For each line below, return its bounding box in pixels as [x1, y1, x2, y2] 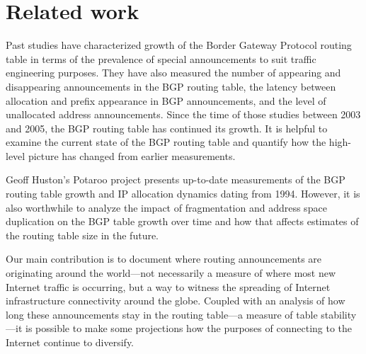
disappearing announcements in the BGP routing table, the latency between [6, 79, 336, 93]
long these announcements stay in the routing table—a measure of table [6, 307, 318, 321]
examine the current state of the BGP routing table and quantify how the [6, 135, 326, 149]
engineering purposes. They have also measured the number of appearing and [6, 65, 341, 80]
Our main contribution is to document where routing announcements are [6, 251, 322, 266]
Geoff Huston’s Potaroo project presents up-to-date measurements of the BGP [6, 172, 345, 187]
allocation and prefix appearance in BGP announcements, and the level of [6, 93, 326, 108]
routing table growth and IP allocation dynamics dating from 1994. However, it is [6, 186, 360, 201]
